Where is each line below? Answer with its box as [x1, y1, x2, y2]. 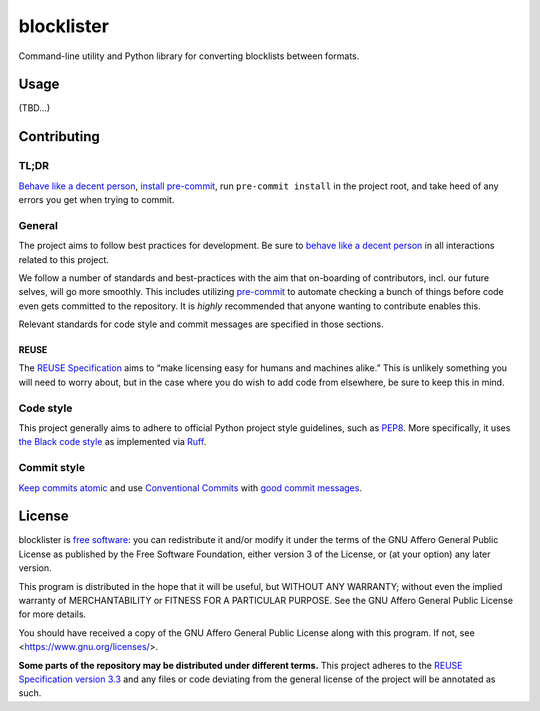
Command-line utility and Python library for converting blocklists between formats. [18, 50, 360, 62]
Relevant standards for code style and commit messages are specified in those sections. [18, 318, 384, 330]
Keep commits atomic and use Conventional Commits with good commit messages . [18, 481, 362, 494]
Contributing [18, 128, 100, 145]
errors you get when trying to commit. [18, 194, 175, 205]
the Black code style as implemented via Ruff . [18, 436, 207, 448]
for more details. [18, 608, 87, 620]
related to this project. [18, 253, 110, 265]
